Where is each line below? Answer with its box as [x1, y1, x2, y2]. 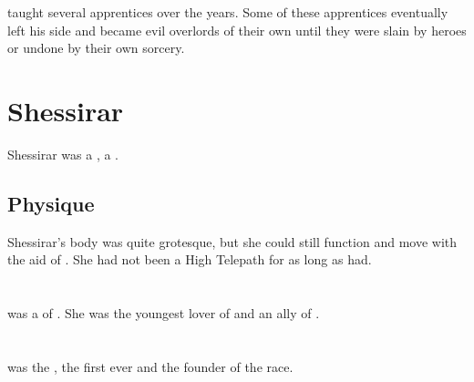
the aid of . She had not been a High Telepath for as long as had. [7, 250, 372, 269]
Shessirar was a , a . [7, 144, 119, 163]
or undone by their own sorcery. [7, 38, 185, 57]
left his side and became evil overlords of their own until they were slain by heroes [7, 20, 467, 39]
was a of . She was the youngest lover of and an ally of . [7, 304, 320, 323]
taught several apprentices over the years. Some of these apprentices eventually [7, 3, 448, 21]
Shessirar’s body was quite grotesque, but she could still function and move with [7, 232, 458, 251]
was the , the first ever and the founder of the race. [7, 356, 294, 376]
